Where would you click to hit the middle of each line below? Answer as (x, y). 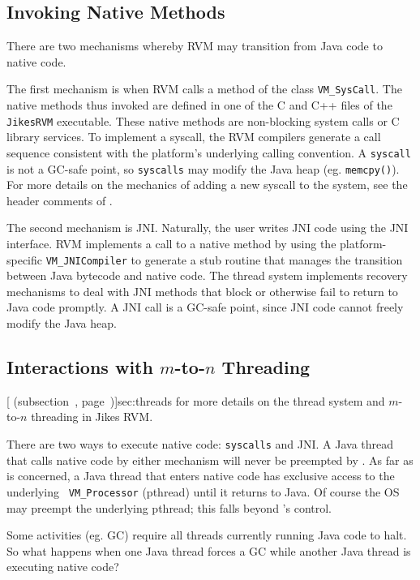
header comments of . (60, 200)
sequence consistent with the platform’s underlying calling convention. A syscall (209, 152)
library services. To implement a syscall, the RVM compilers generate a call (194, 137)
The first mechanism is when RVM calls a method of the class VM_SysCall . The (204, 89)
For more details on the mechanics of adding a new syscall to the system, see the (207, 185)
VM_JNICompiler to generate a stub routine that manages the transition (224, 259)
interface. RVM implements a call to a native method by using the (171, 243)
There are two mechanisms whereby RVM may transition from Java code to (195, 46)
